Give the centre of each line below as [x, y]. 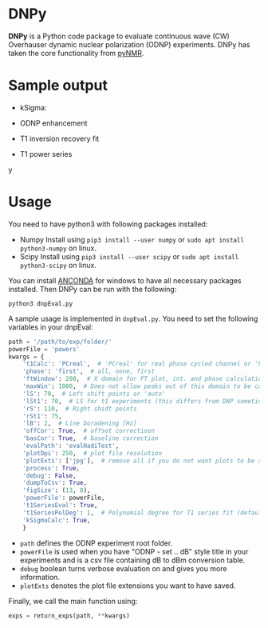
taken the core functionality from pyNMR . [76, 53]
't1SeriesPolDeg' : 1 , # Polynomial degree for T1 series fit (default [144, 513]
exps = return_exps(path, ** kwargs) [69, 616]
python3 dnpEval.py [41, 304]
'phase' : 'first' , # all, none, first [89, 372]
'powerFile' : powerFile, [64, 498]
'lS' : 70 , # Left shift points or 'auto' [94, 394]
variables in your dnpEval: [51, 327]
